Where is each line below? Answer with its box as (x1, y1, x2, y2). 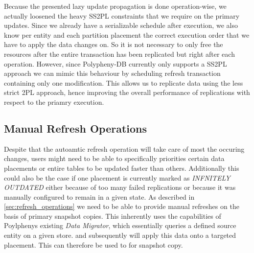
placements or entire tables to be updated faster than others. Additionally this (4, 162, 239, 173)
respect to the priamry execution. (4, 96, 104, 107)
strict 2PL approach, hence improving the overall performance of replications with (4, 87, 250, 97)
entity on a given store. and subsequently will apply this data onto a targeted (4, 230, 236, 240)
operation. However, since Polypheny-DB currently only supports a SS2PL (4, 58, 227, 69)
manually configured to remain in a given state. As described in (4, 191, 195, 202)
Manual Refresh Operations (4, 120, 147, 136)
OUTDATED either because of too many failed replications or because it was (4, 182, 236, 192)
